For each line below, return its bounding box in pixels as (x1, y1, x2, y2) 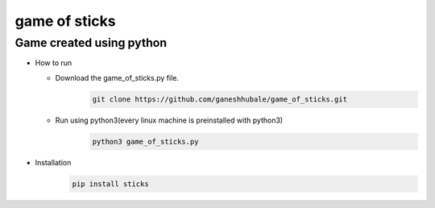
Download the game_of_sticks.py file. (55, 73, 179, 82)
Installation (35, 157, 72, 167)
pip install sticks (72, 179, 149, 189)
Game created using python (14, 35, 168, 50)
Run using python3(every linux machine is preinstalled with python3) (55, 115, 284, 125)
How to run (35, 58, 72, 68)
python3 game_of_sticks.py (92, 137, 199, 146)
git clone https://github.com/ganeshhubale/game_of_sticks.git (92, 94, 348, 104)
